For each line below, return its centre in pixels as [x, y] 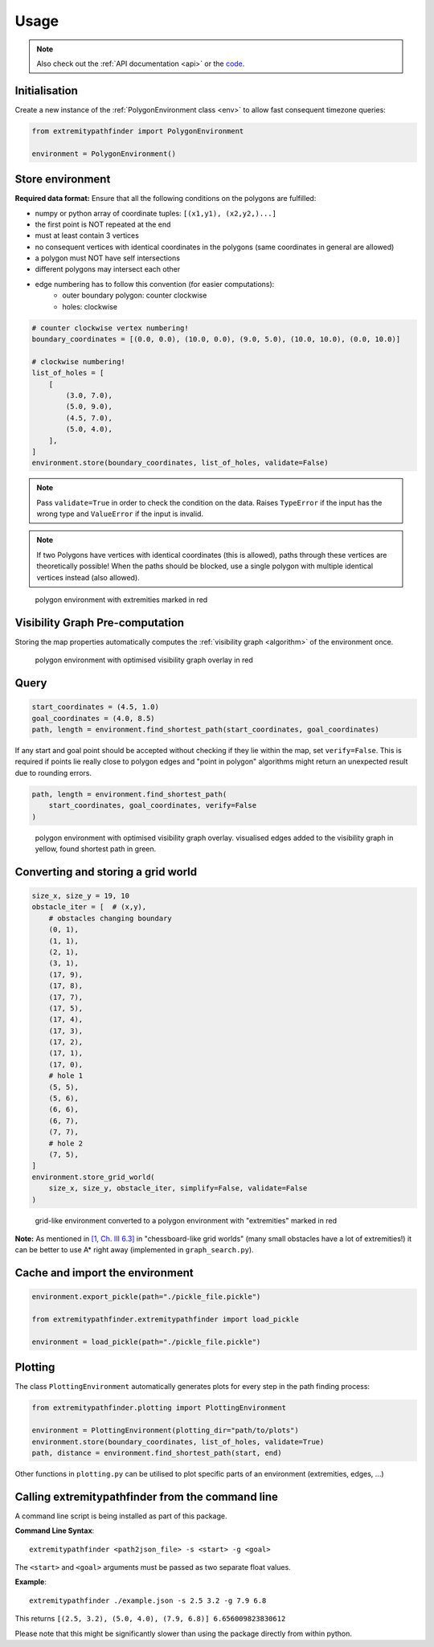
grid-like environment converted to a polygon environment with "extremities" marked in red [186, 1220]
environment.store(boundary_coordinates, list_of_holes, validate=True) [178, 1442]
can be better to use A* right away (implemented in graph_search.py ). [134, 1250]
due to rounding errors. [53, 772]
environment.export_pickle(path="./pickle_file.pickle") [146, 1297]
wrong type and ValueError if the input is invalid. [120, 514]
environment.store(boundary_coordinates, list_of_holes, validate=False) [180, 463]
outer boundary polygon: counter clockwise [135, 295]
